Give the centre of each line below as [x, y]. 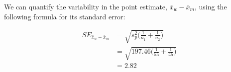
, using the [211, 6]
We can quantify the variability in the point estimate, [86, 6]
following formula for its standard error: [65, 16]
